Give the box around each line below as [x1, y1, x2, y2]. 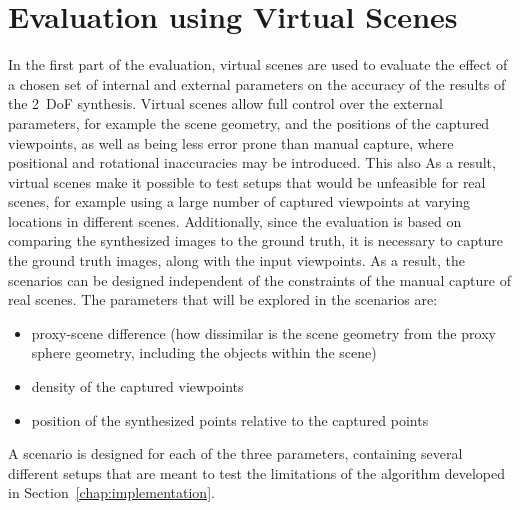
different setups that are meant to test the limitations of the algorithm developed [8, 462, 506, 483]
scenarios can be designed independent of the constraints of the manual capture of [8, 269, 511, 290]
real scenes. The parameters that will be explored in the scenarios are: [8, 289, 438, 310]
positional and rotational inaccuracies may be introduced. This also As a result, [8, 152, 496, 173]
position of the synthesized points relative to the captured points [31, 409, 429, 430]
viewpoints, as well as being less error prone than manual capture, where [8, 132, 454, 153]
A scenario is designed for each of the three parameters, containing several [8, 443, 463, 464]
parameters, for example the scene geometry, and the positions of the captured [8, 112, 490, 133]
